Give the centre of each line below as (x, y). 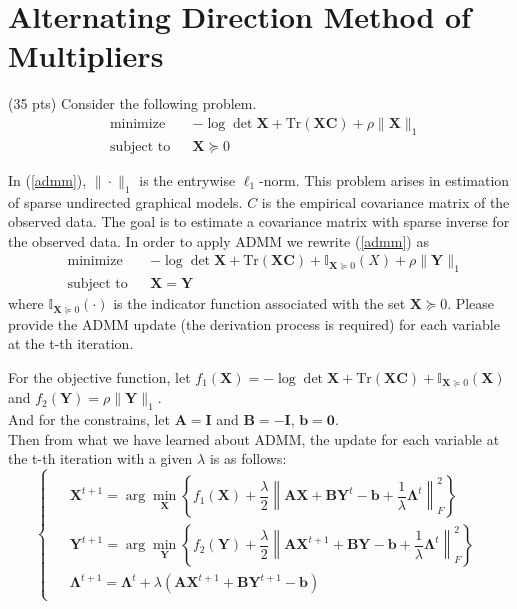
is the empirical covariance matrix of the (385, 201)
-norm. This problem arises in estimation (384, 179)
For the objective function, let (99, 376)
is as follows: (248, 458)
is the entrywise (187, 179)
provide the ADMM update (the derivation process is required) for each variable (254, 323)
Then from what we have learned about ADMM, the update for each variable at (254, 438)
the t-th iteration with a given (100, 458)
